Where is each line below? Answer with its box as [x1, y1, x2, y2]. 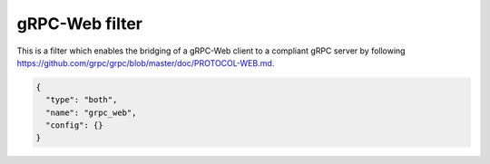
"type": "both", [45, 95, 118, 105]
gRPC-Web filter [16, 14, 143, 34]
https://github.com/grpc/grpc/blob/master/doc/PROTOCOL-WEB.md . [16, 57, 275, 68]
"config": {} [45, 121, 103, 130]
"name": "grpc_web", [45, 107, 137, 118]
